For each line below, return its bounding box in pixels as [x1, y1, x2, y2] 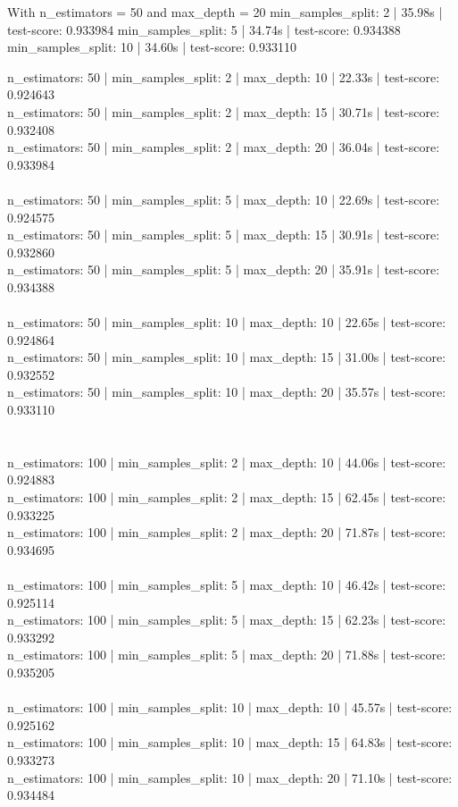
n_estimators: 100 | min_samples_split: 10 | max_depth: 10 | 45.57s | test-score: [7, 698, 453, 717]
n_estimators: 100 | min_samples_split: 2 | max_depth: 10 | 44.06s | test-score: [7, 452, 446, 471]
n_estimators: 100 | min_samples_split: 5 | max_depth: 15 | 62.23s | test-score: [7, 610, 446, 629]
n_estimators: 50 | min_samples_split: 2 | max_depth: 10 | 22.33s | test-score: [7, 67, 440, 86]
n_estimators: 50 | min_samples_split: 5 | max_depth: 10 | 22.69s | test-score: [7, 189, 440, 208]
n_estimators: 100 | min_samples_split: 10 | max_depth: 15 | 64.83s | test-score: [7, 733, 453, 752]
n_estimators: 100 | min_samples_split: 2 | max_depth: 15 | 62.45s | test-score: [7, 488, 446, 507]
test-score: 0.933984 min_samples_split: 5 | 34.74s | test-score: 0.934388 [7, 20, 401, 38]
